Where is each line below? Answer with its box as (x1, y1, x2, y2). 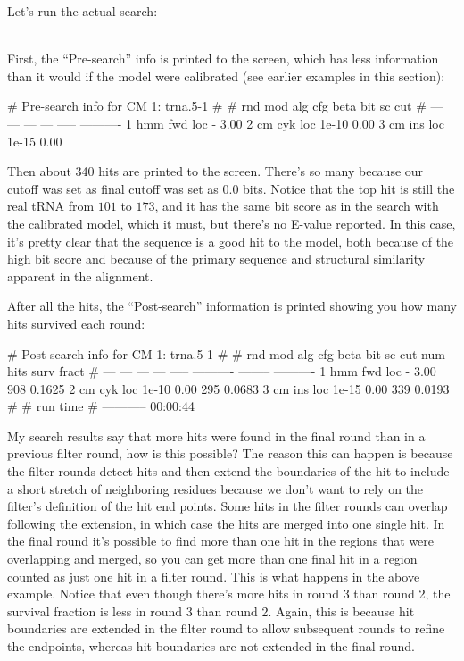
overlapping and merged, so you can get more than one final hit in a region (7, 549, 418, 568)
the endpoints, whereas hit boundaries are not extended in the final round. (7, 637, 416, 655)
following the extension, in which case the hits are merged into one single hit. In (7, 514, 445, 532)
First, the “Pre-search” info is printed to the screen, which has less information (7, 49, 439, 68)
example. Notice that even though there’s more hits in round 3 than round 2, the (7, 584, 451, 603)
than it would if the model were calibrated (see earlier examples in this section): (7, 66, 445, 85)
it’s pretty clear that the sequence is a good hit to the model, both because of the (7, 231, 454, 250)
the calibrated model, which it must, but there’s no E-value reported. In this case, (7, 213, 456, 232)
